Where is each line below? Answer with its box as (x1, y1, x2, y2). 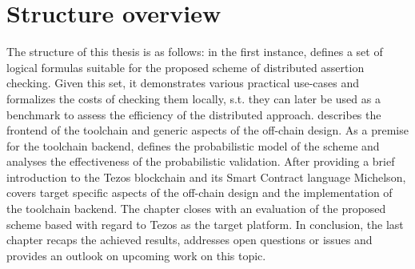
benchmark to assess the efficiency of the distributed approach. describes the (6, 106, 381, 122)
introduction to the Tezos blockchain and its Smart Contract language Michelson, (6, 168, 406, 185)
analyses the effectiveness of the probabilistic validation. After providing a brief (6, 153, 395, 170)
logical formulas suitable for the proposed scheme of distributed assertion (6, 58, 365, 75)
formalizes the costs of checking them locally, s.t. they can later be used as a (6, 90, 381, 106)
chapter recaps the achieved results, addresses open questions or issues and (6, 231, 373, 248)
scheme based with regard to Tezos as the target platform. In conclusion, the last (6, 215, 404, 232)
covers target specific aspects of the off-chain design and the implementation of (6, 184, 393, 201)
